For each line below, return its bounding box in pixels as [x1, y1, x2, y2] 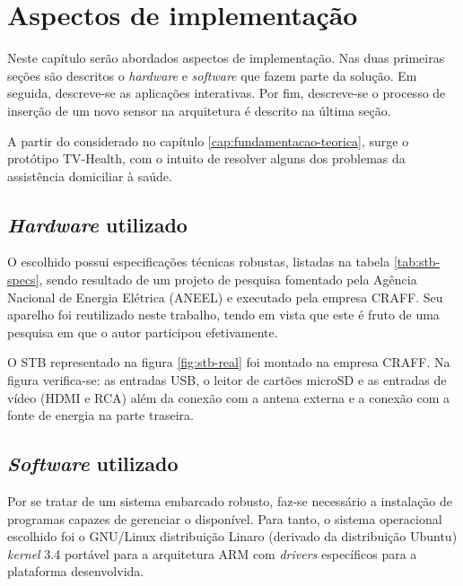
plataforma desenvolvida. [7, 562, 144, 581]
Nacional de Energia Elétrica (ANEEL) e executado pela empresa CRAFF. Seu [7, 287, 443, 306]
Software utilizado [7, 450, 179, 477]
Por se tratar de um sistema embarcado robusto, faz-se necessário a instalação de [7, 492, 453, 511]
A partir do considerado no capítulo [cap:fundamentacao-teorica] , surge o [7, 131, 409, 150]
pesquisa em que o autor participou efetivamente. [7, 322, 278, 341]
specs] [7, 270, 39, 289]
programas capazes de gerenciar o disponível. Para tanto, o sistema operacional [7, 509, 442, 528]
